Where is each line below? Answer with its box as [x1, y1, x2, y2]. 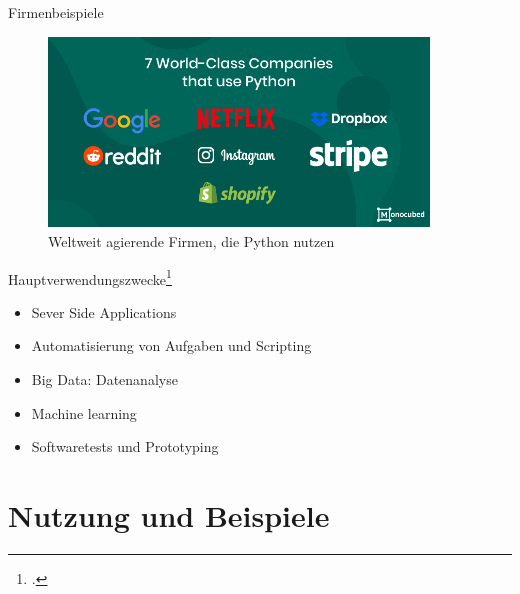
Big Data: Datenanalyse [31, 369, 178, 390]
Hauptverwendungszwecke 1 [8, 265, 172, 289]
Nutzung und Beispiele [8, 494, 330, 535]
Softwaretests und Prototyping [31, 436, 219, 457]
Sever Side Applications [31, 301, 177, 322]
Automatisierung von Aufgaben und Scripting [31, 335, 312, 356]
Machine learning [31, 402, 137, 423]
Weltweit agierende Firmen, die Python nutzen [48, 230, 335, 251]
